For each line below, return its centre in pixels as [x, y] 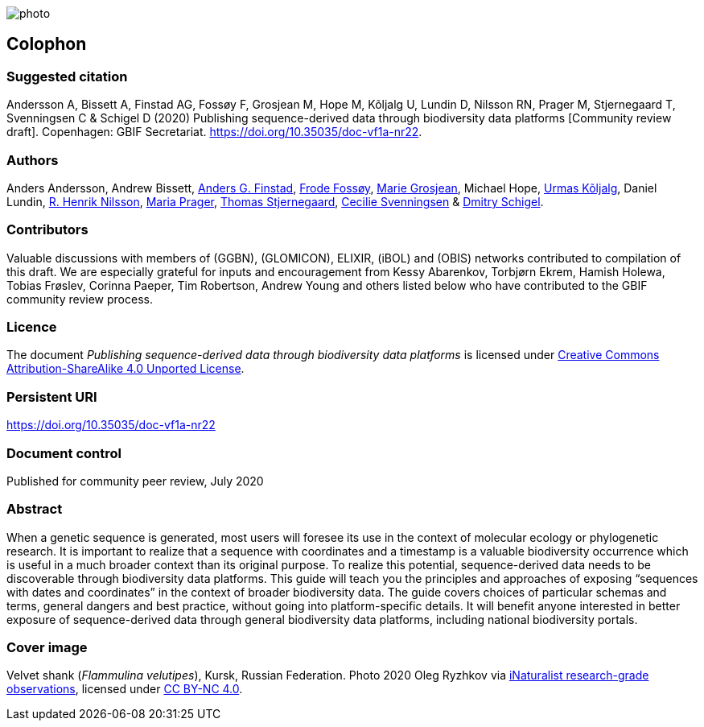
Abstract [35, 509]
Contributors [47, 230]
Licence [32, 327]
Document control [64, 453]
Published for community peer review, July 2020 [135, 481]
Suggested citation [67, 76]
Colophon [47, 44]
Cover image [47, 648]
